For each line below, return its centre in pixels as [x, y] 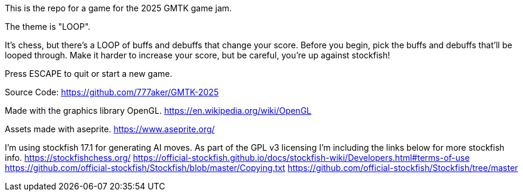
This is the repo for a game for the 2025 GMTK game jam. [119, 8]
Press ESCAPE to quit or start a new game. [89, 74]
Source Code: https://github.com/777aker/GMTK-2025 [112, 92]
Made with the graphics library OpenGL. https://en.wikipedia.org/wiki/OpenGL [158, 111]
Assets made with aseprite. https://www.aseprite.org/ [110, 129]
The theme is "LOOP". [48, 27]
